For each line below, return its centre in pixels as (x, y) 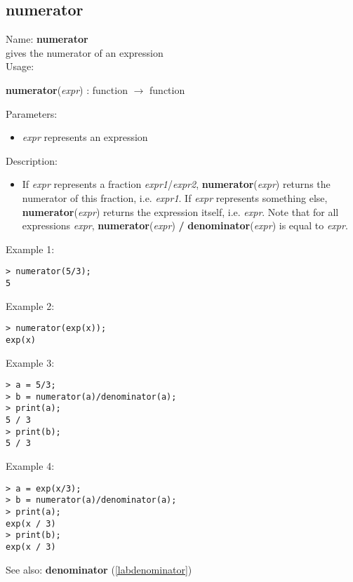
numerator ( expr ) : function (67, 89)
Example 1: (30, 249)
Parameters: (32, 113)
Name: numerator (47, 39)
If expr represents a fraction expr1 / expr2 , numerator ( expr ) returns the (176, 184)
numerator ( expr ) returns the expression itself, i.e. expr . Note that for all (180, 211)
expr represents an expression (85, 137)
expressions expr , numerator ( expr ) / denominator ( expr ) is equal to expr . (185, 225)
